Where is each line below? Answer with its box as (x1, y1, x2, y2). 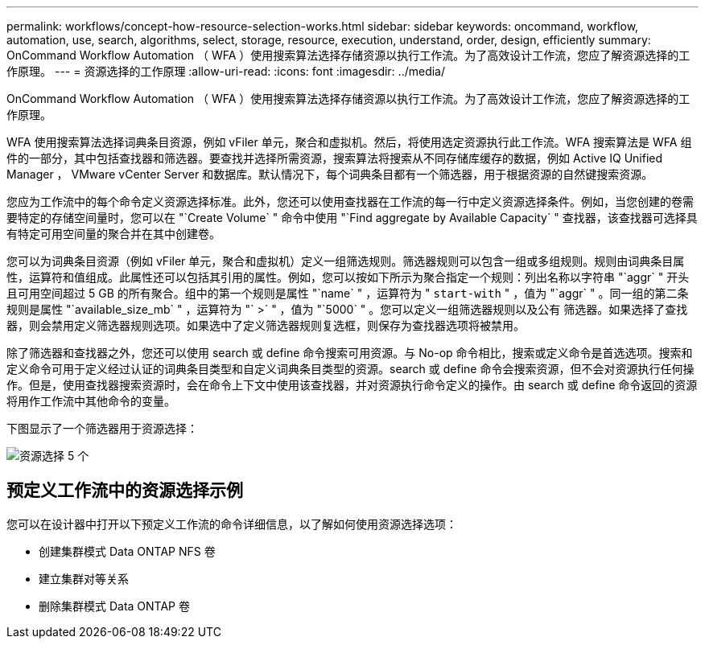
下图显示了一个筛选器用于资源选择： (6, 421, 198, 435)
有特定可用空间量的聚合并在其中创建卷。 (6, 227, 221, 240)
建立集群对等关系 (39, 571, 129, 585)
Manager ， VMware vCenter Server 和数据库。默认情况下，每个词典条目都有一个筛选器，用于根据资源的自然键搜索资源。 (6, 167, 653, 181)
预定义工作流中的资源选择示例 (6, 480, 243, 501)
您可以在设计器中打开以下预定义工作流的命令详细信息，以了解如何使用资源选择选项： (6, 516, 457, 531)
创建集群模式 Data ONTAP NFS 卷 (39, 544, 216, 558)
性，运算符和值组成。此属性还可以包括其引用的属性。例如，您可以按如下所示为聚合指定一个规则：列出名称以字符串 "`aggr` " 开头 (6, 270, 690, 284)
